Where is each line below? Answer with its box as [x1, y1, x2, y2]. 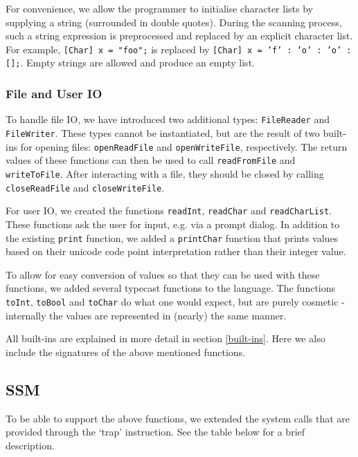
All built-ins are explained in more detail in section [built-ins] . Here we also [6, 331, 325, 346]
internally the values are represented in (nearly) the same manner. [6, 308, 287, 322]
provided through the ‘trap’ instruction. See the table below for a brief [6, 425, 305, 439]
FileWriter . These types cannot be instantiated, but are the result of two [6, 125, 320, 140]
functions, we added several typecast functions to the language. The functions [6, 281, 336, 295]
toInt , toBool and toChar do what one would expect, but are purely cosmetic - [6, 294, 345, 308]
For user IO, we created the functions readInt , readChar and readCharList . [6, 203, 332, 218]
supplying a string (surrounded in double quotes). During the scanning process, [6, 15, 342, 29]
